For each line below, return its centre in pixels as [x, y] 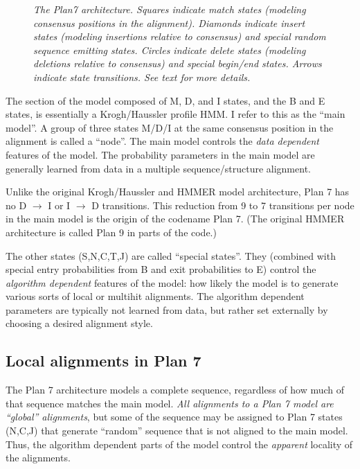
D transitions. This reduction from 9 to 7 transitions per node [223, 205]
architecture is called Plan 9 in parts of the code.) [111, 232]
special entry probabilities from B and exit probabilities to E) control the [161, 269]
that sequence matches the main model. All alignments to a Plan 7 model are [170, 403]
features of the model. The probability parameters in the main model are [160, 154]
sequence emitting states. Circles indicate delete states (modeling [170, 50]
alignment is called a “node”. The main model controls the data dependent [163, 141]
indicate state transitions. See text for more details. [142, 77]
